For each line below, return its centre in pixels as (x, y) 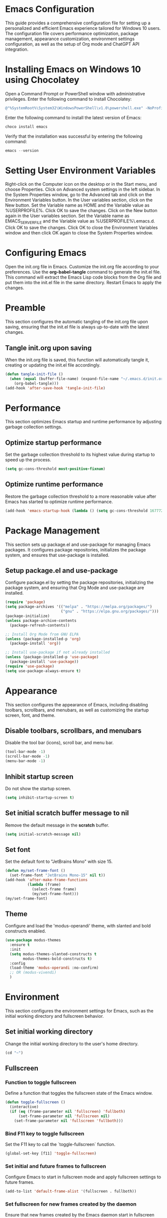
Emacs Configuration (50, 9)
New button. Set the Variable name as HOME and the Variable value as (78, 205)
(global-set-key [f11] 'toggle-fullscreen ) (51, 1153)
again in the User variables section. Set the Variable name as (67, 216)
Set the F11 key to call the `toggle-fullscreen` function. (60, 1144)
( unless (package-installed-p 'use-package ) (52, 657)
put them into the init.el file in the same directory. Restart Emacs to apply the (83, 283)
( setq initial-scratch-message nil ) (43, 834)
